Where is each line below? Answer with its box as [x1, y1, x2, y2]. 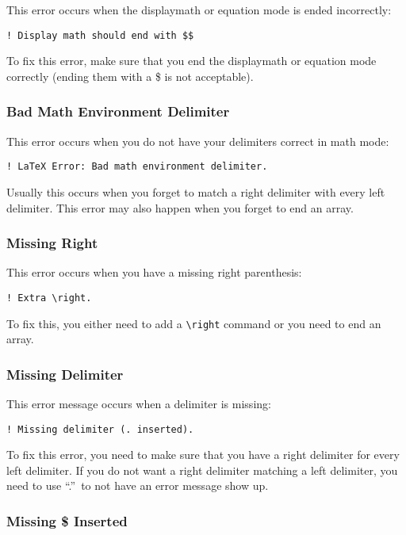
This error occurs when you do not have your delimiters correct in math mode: [6, 132, 389, 149]
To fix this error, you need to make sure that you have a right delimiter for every [6, 446, 400, 463]
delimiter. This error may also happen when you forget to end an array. [6, 199, 354, 216]
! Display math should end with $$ [6, 29, 194, 41]
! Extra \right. [6, 292, 92, 304]
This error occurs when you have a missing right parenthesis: [6, 264, 302, 281]
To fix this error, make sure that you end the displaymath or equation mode [6, 52, 377, 69]
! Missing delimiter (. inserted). [6, 423, 194, 435]
